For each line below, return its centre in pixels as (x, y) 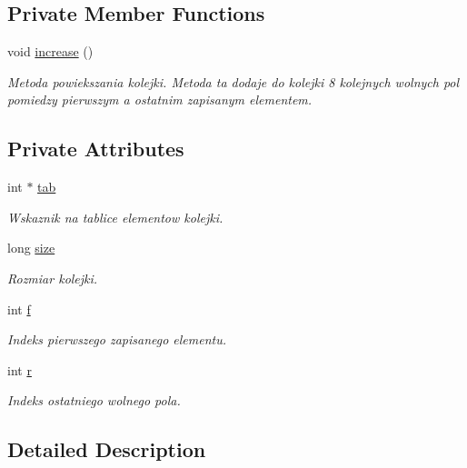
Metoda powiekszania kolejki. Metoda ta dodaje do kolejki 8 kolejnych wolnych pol (233, 81)
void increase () (50, 51)
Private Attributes (96, 149)
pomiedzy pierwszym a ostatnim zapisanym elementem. (160, 100)
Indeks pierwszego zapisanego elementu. (117, 339)
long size (31, 248)
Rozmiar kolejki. (53, 278)
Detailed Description (107, 449)
